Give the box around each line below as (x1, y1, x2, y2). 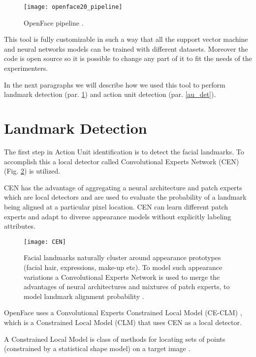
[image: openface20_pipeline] (24, 3, 123, 10)
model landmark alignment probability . (24, 291, 144, 301)
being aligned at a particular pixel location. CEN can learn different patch (4, 201, 228, 211)
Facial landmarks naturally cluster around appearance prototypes (24, 252, 221, 263)
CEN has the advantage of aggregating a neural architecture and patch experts (4, 182, 242, 192)
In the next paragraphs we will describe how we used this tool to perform (4, 79, 225, 89)
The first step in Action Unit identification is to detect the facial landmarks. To (4, 146, 244, 156)
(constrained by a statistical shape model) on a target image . (4, 343, 191, 354)
